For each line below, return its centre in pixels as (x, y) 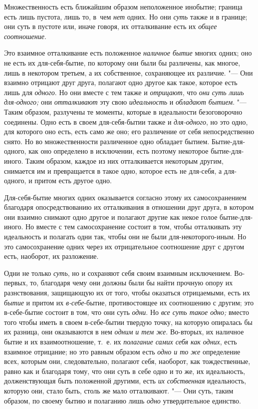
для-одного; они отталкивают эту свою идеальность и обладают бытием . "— (126, 102)
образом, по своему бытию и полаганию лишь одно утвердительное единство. (123, 400)
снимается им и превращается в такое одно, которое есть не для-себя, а (113, 170)
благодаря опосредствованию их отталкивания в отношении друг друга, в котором (129, 207)
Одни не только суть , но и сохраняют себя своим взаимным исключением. (118, 273)
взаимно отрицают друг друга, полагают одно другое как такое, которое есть (121, 82)
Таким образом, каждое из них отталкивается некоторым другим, (124, 160)
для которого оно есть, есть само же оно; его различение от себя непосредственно (129, 131)
